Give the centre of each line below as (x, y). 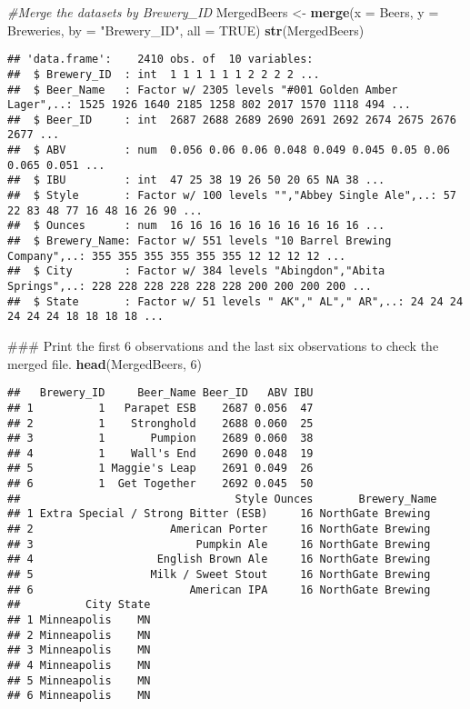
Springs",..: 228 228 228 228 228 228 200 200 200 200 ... (190, 287)
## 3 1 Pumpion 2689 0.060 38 (160, 439)
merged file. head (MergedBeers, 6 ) (105, 363)
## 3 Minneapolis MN (79, 650)
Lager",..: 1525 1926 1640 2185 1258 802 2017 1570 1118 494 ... (209, 105)
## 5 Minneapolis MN (79, 680)
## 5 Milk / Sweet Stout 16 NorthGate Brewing (219, 575)
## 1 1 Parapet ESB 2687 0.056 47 (160, 408)
